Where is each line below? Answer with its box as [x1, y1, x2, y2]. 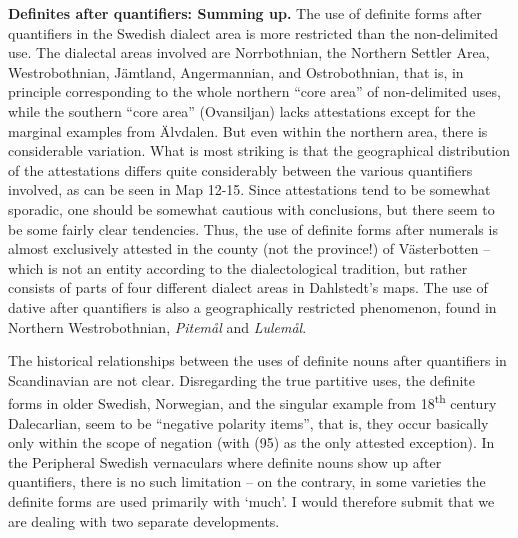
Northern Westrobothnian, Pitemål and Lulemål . [8, 316, 307, 337]
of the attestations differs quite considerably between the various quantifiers [8, 159, 473, 180]
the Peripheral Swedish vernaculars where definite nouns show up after [8, 451, 442, 472]
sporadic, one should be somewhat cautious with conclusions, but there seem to [8, 198, 495, 219]
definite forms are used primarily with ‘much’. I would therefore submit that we [8, 490, 495, 511]
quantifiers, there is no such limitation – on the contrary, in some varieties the [8, 471, 486, 492]
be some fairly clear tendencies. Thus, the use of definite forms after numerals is [8, 218, 498, 239]
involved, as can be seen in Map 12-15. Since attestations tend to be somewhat [8, 179, 491, 200]
